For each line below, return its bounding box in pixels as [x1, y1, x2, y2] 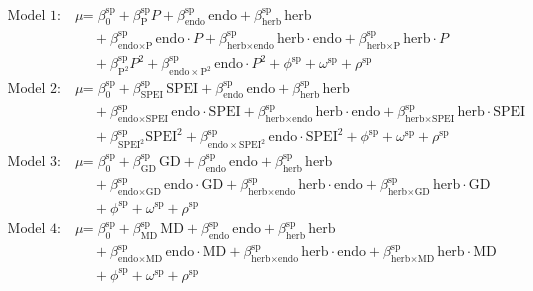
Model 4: [7, 222, 61, 237]
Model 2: [7, 81, 61, 96]
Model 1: [7, 8, 61, 23]
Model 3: [7, 154, 61, 169]
